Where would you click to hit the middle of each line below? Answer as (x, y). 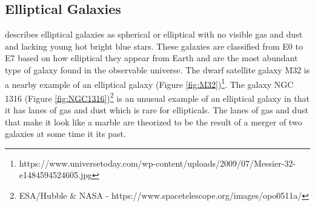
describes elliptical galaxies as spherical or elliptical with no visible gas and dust (154, 34)
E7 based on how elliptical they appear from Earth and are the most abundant (151, 58)
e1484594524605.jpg (55, 175)
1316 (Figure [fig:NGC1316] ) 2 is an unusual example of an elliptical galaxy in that (157, 97)
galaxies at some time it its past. (65, 134)
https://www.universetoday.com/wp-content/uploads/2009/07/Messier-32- (157, 163)
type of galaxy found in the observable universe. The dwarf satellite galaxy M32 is (157, 69)
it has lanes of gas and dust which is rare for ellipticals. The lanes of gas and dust (157, 110)
